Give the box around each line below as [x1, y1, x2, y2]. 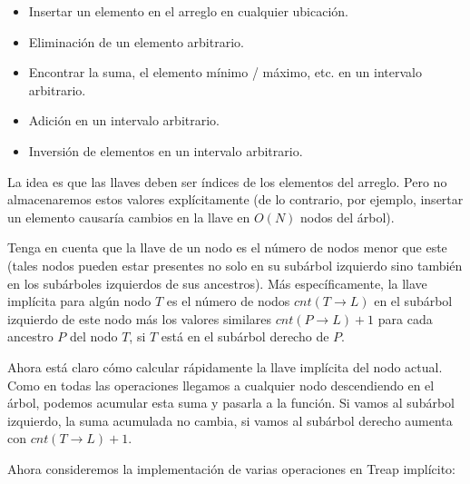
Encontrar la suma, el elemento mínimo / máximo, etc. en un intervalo [28, 63, 422, 82]
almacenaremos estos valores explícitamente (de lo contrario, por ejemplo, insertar [7, 190, 464, 209]
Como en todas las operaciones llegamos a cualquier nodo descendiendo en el [7, 375, 435, 394]
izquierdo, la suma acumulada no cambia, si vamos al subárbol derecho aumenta [7, 410, 453, 430]
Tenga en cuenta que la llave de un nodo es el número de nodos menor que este [7, 238, 447, 257]
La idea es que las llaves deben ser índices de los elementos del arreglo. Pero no [7, 172, 447, 191]
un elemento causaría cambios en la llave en [7, 207, 250, 226]
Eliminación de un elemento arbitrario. [28, 32, 244, 51]
